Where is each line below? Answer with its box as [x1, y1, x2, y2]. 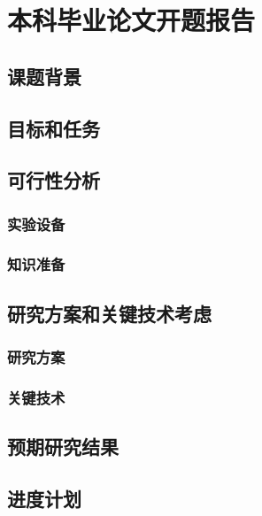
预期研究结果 [7, 433, 119, 460]
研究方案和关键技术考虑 [7, 299, 212, 327]
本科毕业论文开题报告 [7, 2, 256, 38]
